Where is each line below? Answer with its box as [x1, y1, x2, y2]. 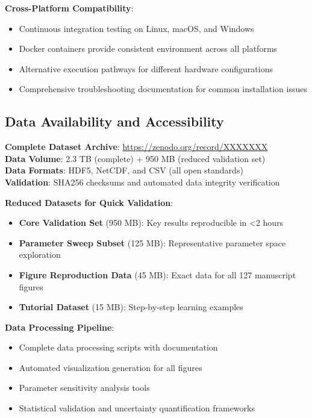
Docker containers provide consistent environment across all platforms [19, 42, 278, 55]
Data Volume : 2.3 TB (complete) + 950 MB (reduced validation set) [5, 152, 266, 164]
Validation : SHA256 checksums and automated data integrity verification [5, 175, 280, 188]
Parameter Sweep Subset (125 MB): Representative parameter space [19, 236, 286, 249]
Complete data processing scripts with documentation [19, 341, 218, 354]
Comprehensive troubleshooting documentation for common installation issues [19, 83, 307, 95]
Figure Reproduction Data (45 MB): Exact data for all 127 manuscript [19, 268, 296, 281]
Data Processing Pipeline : [5, 320, 114, 333]
